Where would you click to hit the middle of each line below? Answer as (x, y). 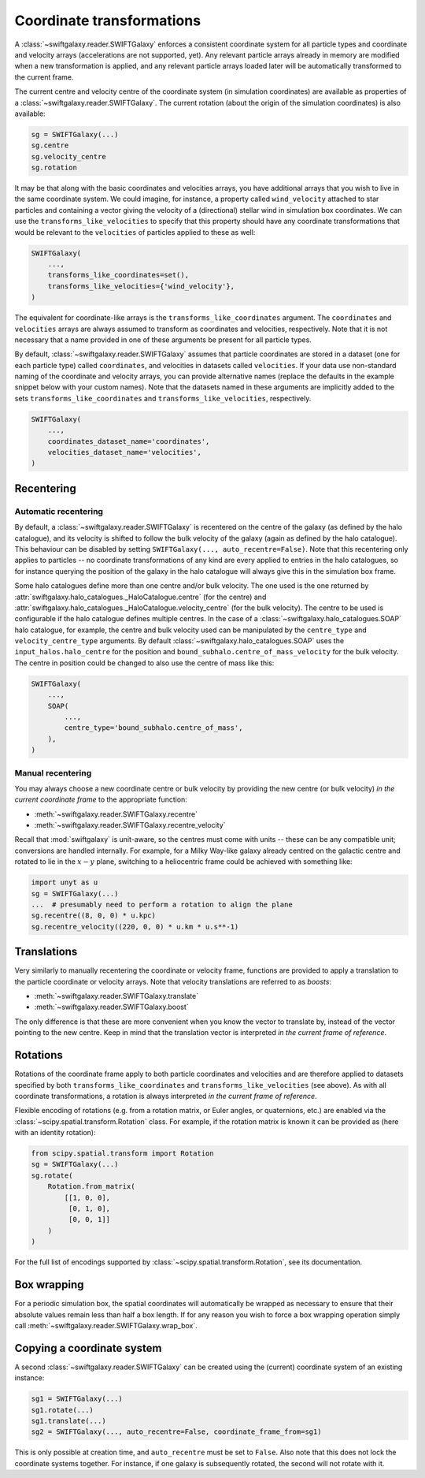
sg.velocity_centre (68, 156)
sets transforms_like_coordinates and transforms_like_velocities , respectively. (163, 398)
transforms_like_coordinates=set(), (118, 275)
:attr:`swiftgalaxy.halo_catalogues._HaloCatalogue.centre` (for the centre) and (140, 597)
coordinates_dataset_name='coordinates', (129, 441)
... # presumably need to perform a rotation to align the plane (162, 905)
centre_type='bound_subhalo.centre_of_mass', (153, 728)
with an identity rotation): (55, 1133)
